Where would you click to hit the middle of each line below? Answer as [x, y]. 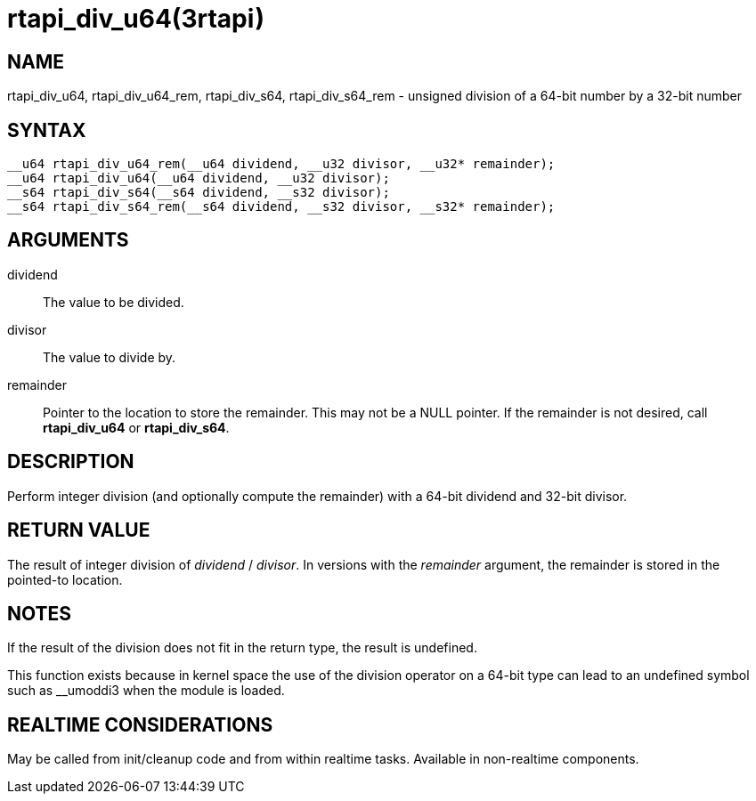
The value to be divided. [114, 302]
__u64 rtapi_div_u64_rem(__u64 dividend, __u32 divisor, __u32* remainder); [281, 164]
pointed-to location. [65, 579]
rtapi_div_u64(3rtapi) [136, 19]
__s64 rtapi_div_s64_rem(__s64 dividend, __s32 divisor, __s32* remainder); [281, 207]
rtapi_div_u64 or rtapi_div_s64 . [136, 427]
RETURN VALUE [79, 530]
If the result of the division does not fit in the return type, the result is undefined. [242, 648]
